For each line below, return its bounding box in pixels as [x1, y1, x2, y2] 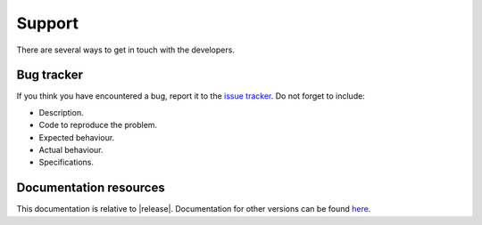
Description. [38, 107, 84, 117]
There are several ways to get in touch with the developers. [16, 44, 236, 55]
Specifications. [38, 157, 94, 168]
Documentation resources [16, 181, 165, 196]
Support [16, 13, 79, 33]
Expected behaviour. [38, 132, 115, 142]
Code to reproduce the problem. [38, 120, 158, 131]
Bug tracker [16, 68, 84, 83]
